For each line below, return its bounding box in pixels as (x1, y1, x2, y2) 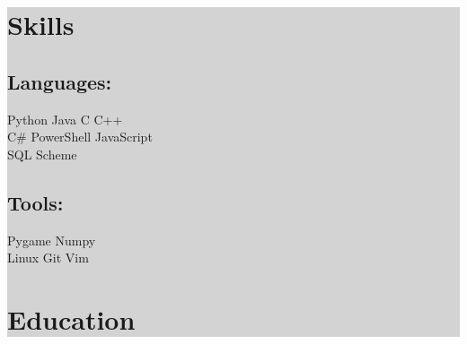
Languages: (7, 67, 112, 95)
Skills (7, 6, 75, 43)
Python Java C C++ (7, 109, 123, 128)
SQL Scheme (7, 144, 77, 163)
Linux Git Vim (7, 248, 89, 267)
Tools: (7, 188, 64, 216)
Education (7, 300, 136, 337)
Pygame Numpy (7, 230, 96, 249)
